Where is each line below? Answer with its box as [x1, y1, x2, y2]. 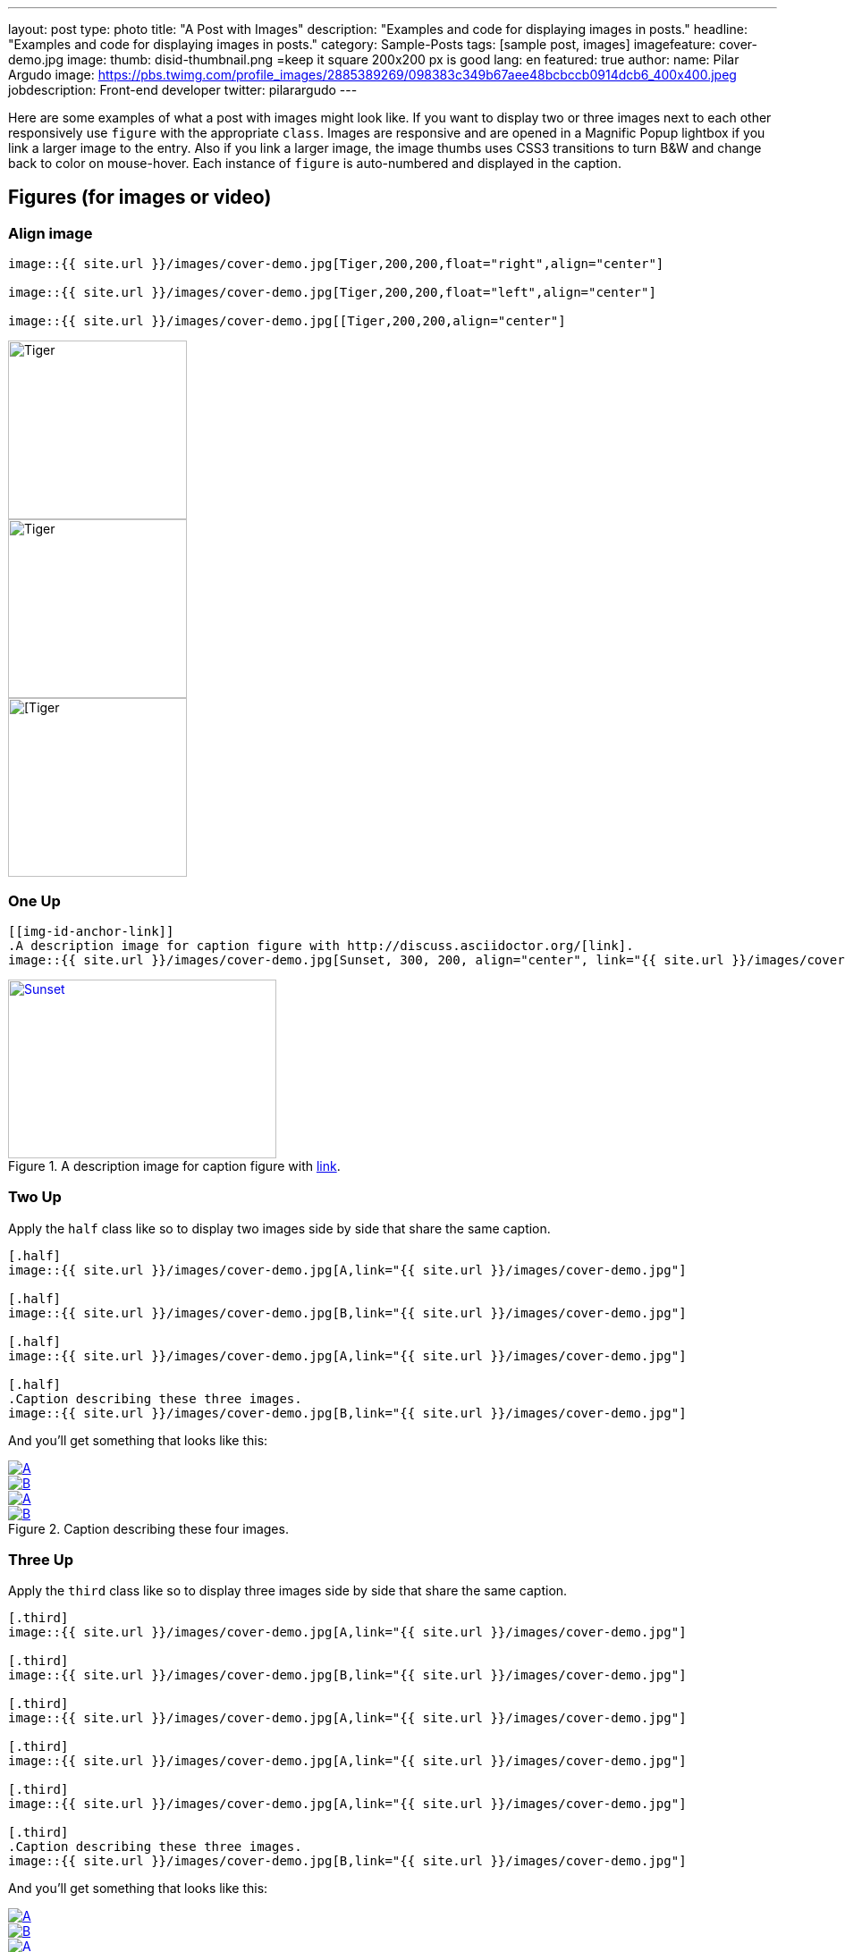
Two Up [8, 1188, 62, 1207]
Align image [8, 223, 93, 242]
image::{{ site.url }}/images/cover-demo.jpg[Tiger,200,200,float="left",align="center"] [8, 285, 656, 300]
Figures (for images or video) [8, 186, 272, 209]
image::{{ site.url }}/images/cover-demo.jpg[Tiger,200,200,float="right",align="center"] [8, 257, 664, 272]
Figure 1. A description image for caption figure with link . [8, 1157, 341, 1174]
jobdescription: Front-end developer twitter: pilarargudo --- [8, 82, 358, 97]
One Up [8, 891, 61, 910]
